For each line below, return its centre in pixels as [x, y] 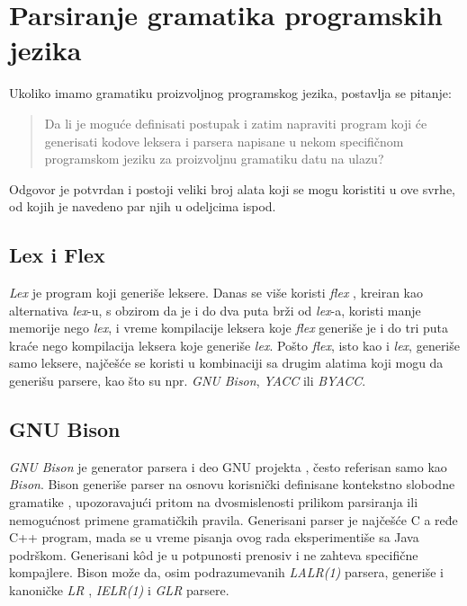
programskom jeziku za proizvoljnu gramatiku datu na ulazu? [214, 159]
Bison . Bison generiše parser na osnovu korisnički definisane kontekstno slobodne [232, 484]
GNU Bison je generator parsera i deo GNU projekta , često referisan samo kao [228, 466]
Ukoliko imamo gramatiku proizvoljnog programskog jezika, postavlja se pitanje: [230, 93]
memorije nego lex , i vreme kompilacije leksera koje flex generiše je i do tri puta [229, 328]
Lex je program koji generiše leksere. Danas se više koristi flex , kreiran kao [216, 293]
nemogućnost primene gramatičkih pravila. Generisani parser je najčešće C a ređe [233, 519]
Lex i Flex [57, 255]
